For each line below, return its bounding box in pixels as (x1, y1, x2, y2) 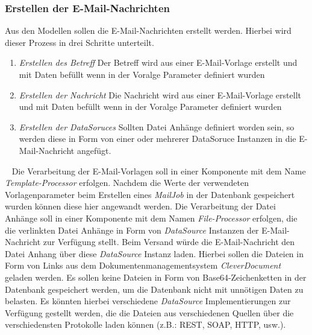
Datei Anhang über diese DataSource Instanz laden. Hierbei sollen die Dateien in (5, 247, 304, 260)
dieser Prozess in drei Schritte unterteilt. (5, 36, 154, 48)
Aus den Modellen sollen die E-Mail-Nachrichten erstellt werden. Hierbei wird (5, 24, 292, 37)
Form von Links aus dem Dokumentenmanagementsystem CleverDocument (5, 259, 281, 272)
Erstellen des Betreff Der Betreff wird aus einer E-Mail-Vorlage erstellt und (19, 56, 298, 69)
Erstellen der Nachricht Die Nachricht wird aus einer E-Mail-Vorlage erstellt (19, 88, 301, 101)
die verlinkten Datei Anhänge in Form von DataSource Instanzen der (5, 223, 259, 236)
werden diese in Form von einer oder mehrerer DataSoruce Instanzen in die (19, 132, 296, 145)
